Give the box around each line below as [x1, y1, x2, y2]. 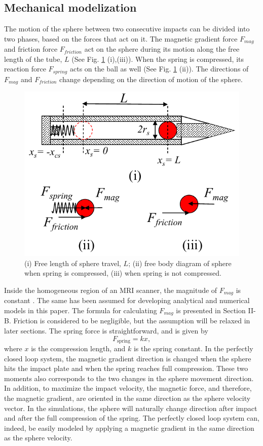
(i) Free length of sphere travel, [24, 257, 121, 268]
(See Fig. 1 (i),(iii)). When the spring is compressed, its [71, 53, 244, 64]
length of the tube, [4, 53, 62, 64]
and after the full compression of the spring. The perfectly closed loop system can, [4, 413, 259, 423]
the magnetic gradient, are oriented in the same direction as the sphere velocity [4, 393, 251, 403]
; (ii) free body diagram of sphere [128, 257, 232, 268]
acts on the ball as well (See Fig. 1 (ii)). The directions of [69, 63, 249, 74]
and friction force [4, 44, 58, 54]
